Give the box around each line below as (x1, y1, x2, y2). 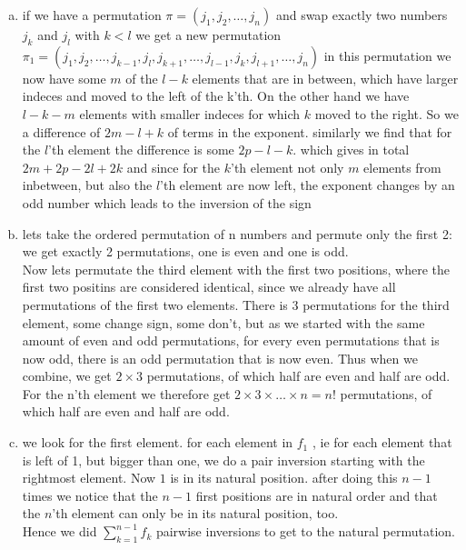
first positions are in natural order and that (195, 485, 438, 505)
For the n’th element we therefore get (22, 384, 231, 403)
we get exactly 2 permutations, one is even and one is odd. (22, 242, 349, 261)
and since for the (126, 157, 221, 176)
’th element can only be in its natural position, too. (52, 504, 339, 523)
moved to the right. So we (314, 104, 459, 123)
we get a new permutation (135, 25, 282, 44)
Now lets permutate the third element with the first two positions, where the (22, 259, 450, 278)
